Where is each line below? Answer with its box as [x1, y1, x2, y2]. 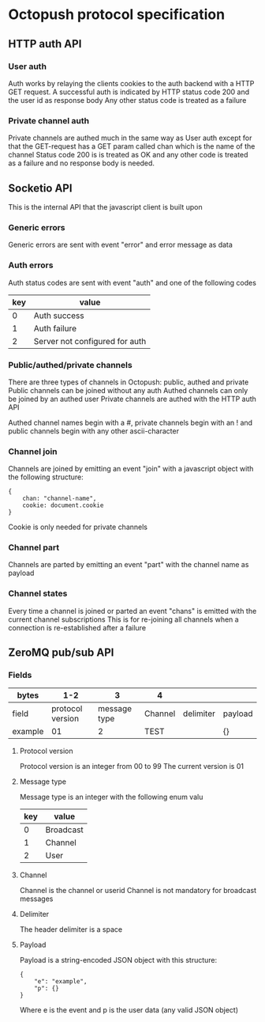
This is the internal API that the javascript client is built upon [8, 202, 203, 211]
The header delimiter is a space [19, 925, 123, 934]
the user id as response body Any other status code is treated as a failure [8, 95, 247, 104]
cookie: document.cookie [22, 502, 104, 509]
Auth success [33, 310, 84, 321]
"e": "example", [34, 978, 88, 986]
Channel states [8, 588, 68, 599]
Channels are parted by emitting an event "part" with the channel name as [8, 560, 249, 570]
